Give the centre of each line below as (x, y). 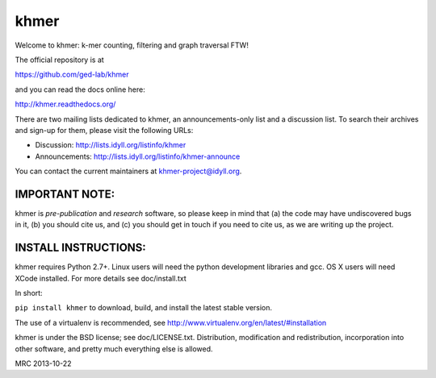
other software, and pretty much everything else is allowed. (114, 349)
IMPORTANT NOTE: (65, 194)
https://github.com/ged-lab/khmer (72, 75)
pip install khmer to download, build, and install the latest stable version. (144, 308)
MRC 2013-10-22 (43, 363)
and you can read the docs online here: (80, 89)
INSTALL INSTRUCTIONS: (81, 248)
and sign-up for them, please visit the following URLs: (104, 130)
